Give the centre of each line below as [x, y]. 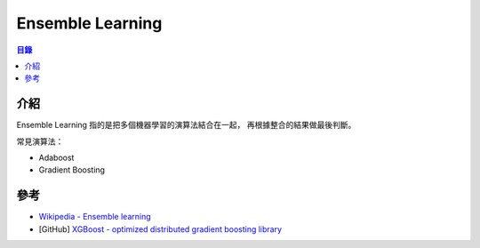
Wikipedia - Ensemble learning [95, 217]
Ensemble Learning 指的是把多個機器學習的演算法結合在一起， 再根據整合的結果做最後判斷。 [186, 125]
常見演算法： [40, 141]
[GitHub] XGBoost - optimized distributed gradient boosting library [160, 229]
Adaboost [56, 158]
